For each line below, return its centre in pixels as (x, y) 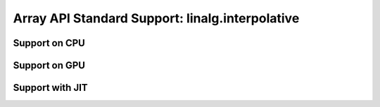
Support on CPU (49, 43)
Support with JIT (50, 88)
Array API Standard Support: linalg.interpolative (156, 18)
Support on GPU (49, 65)
